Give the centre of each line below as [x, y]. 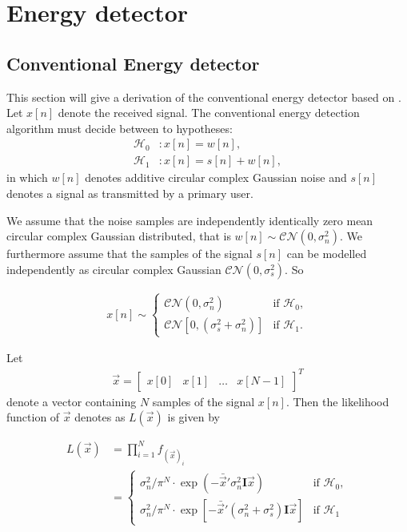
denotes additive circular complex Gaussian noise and [216, 177]
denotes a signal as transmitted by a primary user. [130, 193]
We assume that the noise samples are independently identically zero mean [190, 220]
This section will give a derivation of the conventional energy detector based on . [204, 97]
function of [33, 417]
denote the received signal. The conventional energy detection [209, 113]
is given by [194, 417]
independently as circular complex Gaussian [114, 269]
